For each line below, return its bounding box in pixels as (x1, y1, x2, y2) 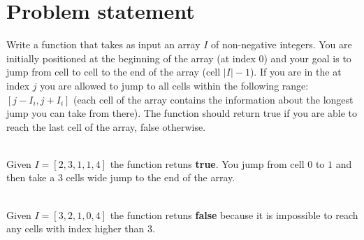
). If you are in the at (249, 64, 342, 79)
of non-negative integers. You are (211, 37, 352, 52)
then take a (6, 170, 55, 185)
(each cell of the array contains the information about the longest (73, 92, 354, 106)
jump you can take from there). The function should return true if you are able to (6, 106, 358, 120)
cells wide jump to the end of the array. (66, 170, 235, 185)
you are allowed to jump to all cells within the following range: (40, 78, 309, 92)
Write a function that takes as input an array (6, 37, 201, 52)
